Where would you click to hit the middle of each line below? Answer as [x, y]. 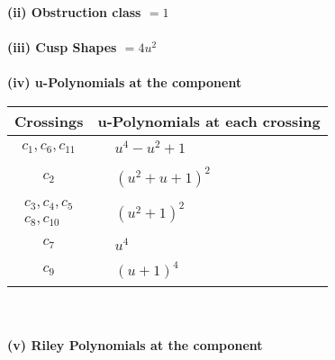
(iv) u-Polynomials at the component [125, 82]
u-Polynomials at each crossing [209, 121]
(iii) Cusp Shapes [62, 47]
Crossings [49, 121]
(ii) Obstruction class [74, 12]
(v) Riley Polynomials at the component [135, 345]
